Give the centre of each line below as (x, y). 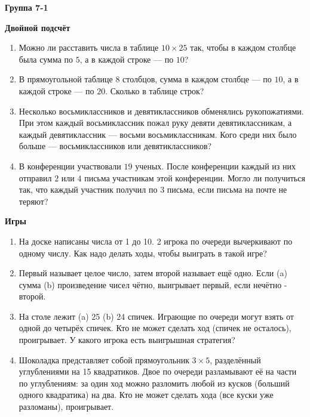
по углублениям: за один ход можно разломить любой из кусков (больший (154, 383)
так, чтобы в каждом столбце (243, 47)
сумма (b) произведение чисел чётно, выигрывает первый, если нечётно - (153, 284)
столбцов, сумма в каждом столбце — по (197, 79)
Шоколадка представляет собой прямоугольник (104, 359)
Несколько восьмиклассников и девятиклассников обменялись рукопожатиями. (161, 111)
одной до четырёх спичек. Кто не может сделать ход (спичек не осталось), (155, 328)
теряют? (33, 201)
